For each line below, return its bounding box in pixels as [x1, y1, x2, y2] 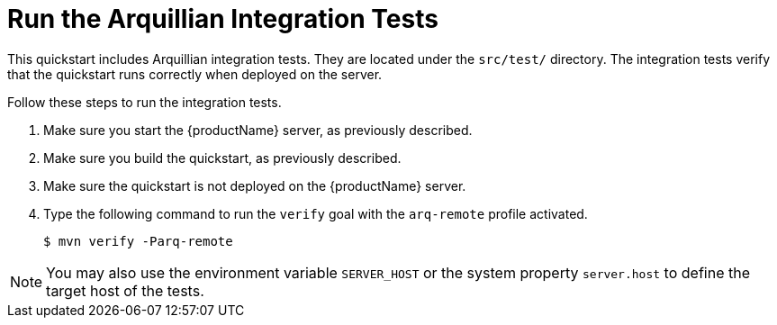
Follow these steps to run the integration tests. [7, 94, 282, 110]
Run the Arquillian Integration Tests [7, 4, 438, 34]
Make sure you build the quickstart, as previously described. [43, 149, 402, 166]
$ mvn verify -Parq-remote [43, 233, 233, 248]
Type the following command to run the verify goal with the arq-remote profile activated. [43, 205, 588, 221]
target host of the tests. [46, 281, 204, 300]
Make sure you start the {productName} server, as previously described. [43, 122, 473, 138]
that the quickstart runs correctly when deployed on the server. [7, 66, 383, 82]
